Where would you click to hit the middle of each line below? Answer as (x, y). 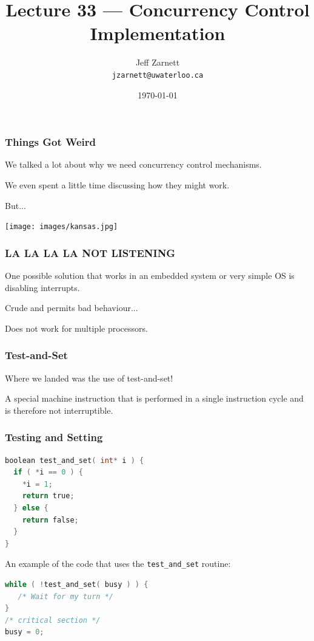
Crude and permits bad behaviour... (72, 308)
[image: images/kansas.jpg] (62, 227)
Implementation (158, 33)
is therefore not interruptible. (59, 410)
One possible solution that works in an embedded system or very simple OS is (150, 276)
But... (15, 205)
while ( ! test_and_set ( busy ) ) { (77, 585)
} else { (31, 508)
